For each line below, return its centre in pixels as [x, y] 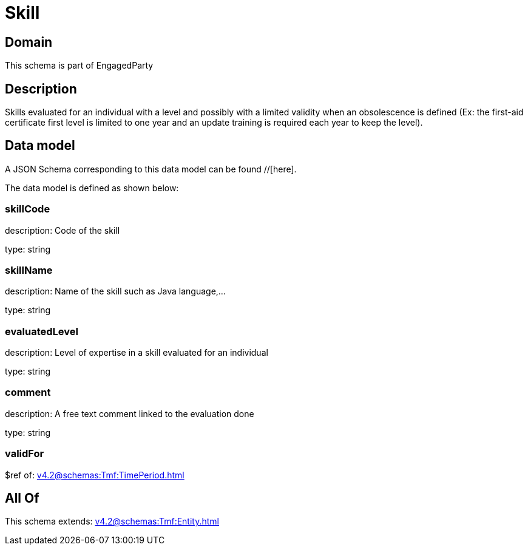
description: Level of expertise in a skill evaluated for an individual [137, 353]
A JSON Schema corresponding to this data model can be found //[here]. [151, 169]
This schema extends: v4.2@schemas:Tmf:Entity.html [112, 521]
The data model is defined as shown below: [92, 188]
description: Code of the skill [63, 230]
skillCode [28, 209]
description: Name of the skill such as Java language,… [115, 291]
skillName [29, 270]
